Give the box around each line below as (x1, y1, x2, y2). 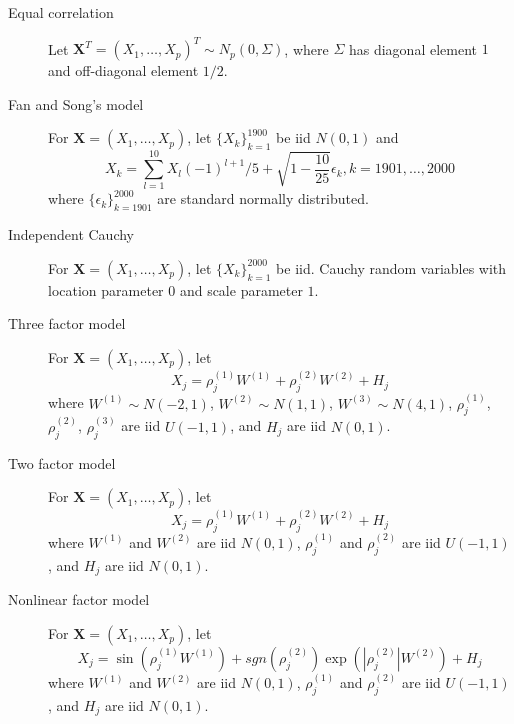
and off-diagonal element (48, 60, 199, 81)
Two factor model (8, 452, 116, 473)
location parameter (48, 279, 164, 300)
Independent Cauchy (8, 224, 135, 245)
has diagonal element (348, 38, 477, 59)
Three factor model (8, 313, 126, 334)
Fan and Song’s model (8, 93, 144, 114)
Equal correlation (8, 2, 114, 22)
